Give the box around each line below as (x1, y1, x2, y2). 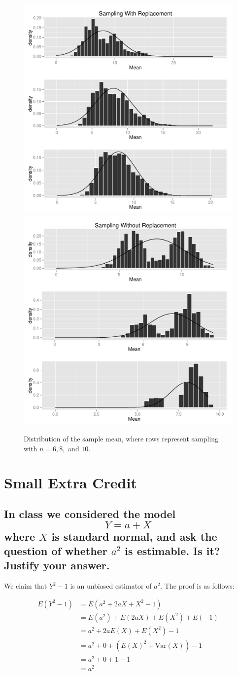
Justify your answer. (4, 557, 110, 573)
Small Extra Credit (4, 472, 137, 492)
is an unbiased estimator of (70, 581, 152, 591)
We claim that (4, 581, 47, 591)
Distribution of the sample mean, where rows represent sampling (24, 434, 219, 444)
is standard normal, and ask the (51, 528, 217, 544)
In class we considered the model (4, 506, 176, 521)
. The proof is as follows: (160, 581, 235, 591)
